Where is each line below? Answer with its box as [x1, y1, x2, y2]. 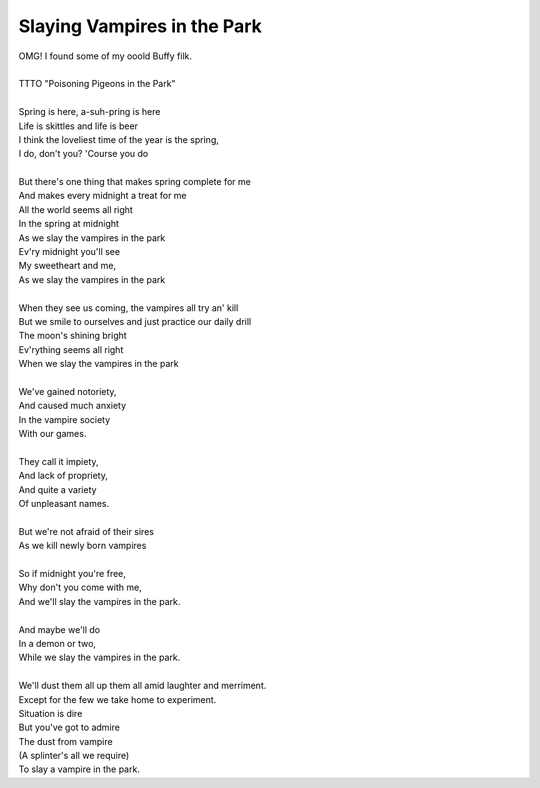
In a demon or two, [18, 637, 97, 649]
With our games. [18, 428, 87, 440]
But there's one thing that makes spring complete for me [18, 176, 252, 188]
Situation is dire [18, 707, 83, 719]
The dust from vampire [18, 735, 114, 747]
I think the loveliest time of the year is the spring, [18, 133, 220, 145]
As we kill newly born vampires [18, 540, 147, 552]
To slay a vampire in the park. [18, 763, 140, 775]
